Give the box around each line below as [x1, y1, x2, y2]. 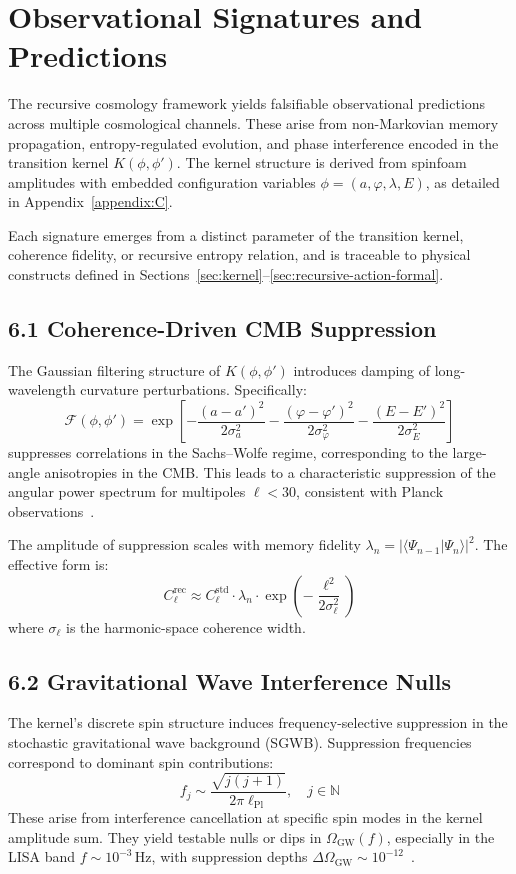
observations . [8, 500, 95, 521]
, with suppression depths [151, 846, 308, 867]
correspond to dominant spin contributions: [8, 751, 274, 772]
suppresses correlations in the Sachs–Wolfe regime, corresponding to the [8, 442, 448, 463]
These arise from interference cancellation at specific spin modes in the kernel [8, 807, 483, 828]
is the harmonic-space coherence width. [66, 616, 306, 637]
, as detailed [425, 171, 500, 192]
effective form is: [8, 554, 109, 575]
